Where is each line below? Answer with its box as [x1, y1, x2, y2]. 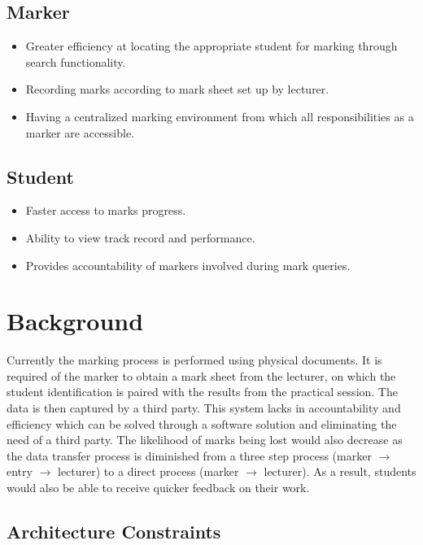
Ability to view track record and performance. [25, 229, 255, 246]
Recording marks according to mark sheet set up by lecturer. [25, 81, 329, 98]
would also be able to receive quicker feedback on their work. [7, 479, 310, 496]
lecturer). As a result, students [264, 463, 416, 480]
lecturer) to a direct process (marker [58, 463, 239, 480]
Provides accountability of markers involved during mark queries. [25, 256, 351, 273]
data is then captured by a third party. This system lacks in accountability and [7, 399, 401, 416]
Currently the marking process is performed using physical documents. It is [7, 351, 382, 368]
